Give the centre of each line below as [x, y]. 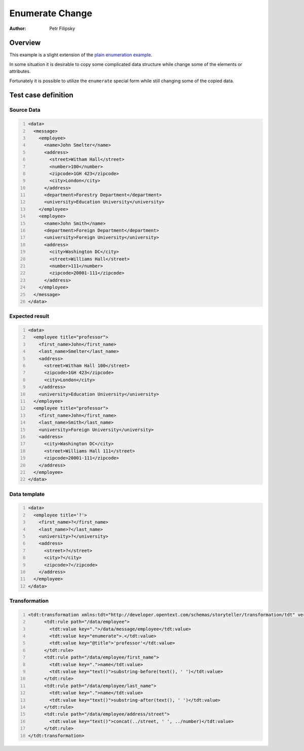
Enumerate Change [51, 13]
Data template [27, 494]
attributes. [20, 72]
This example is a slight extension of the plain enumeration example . [81, 55]
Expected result [29, 316]
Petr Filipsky [62, 28]
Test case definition [41, 95]
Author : [18, 28]
